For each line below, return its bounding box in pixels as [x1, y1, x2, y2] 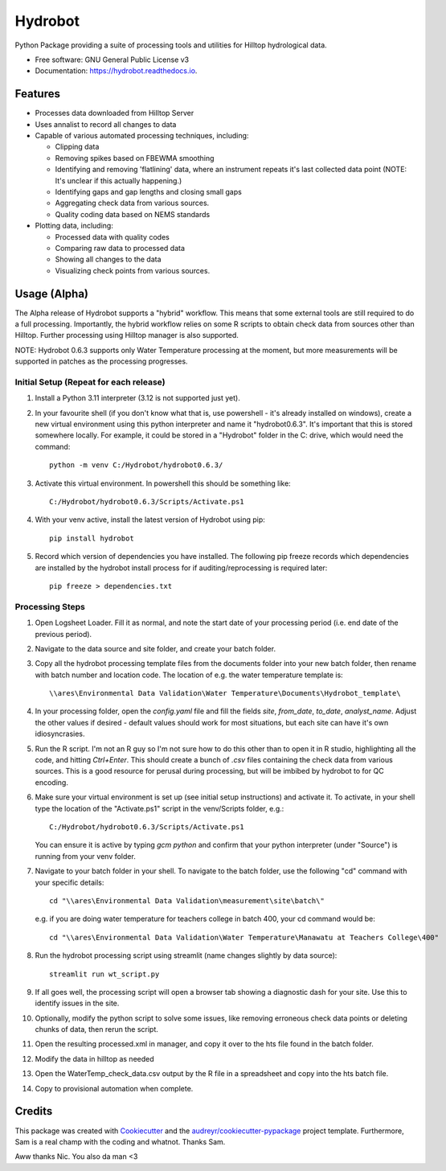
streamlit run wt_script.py [49, 969, 160, 979]
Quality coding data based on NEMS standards [55, 209, 211, 219]
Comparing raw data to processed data [55, 243, 185, 253]
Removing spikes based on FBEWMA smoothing [55, 153, 215, 162]
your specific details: [35, 877, 104, 887]
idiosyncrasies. [35, 729, 85, 739]
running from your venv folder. [35, 851, 136, 861]
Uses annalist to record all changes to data [35, 119, 177, 129]
